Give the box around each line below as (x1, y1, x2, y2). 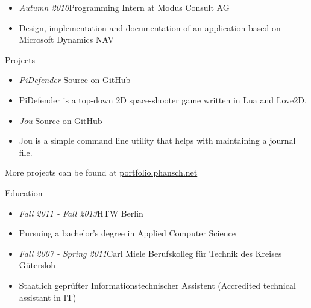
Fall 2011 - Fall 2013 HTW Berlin (19, 206, 143, 219)
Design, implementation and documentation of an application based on (19, 21, 281, 34)
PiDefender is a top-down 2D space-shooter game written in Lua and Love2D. (19, 93, 307, 106)
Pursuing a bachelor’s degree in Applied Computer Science (19, 227, 236, 239)
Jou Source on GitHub (19, 114, 102, 126)
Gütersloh (19, 259, 55, 271)
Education (5, 186, 43, 199)
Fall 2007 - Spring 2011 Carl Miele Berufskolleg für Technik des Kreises (19, 247, 282, 259)
